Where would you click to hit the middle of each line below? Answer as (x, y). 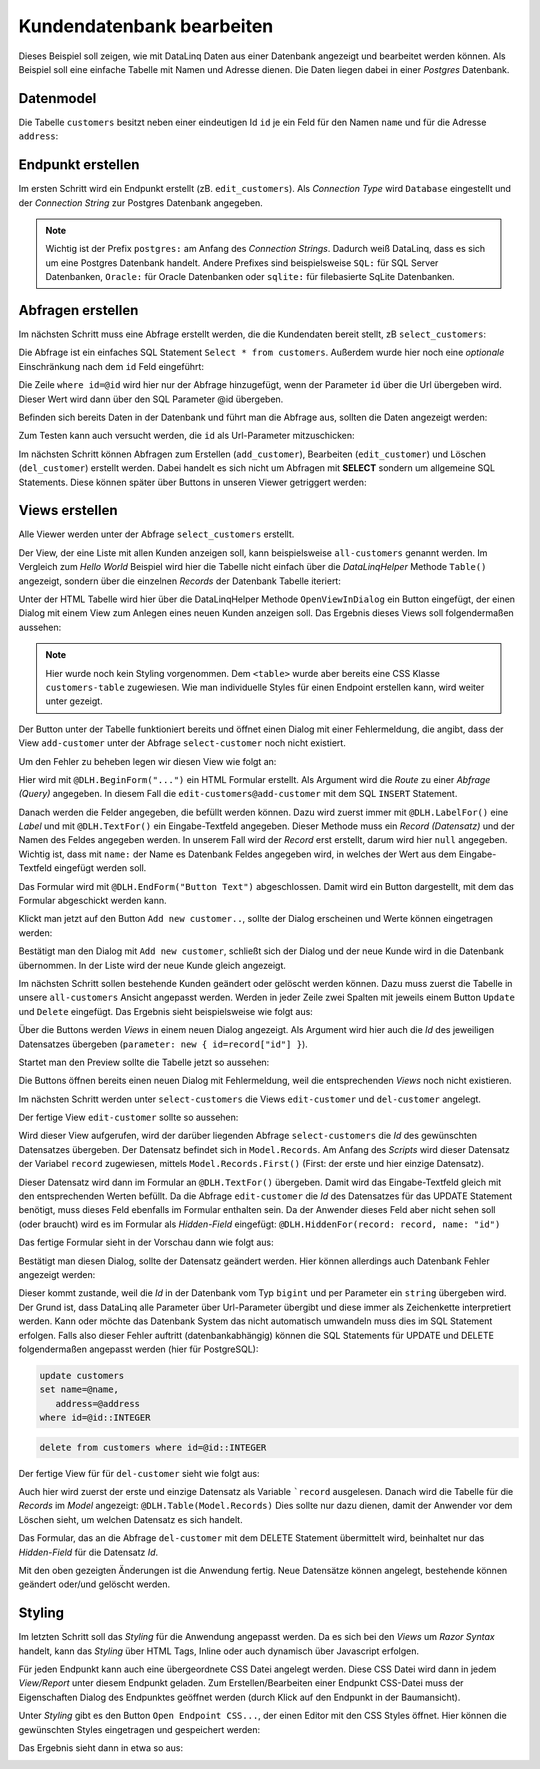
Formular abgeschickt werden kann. (92, 901)
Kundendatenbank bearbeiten (146, 26)
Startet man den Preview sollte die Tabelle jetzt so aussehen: (144, 1062)
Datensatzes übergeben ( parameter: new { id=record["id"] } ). (163, 1044)
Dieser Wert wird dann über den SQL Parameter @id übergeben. (151, 399)
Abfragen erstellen (78, 310)
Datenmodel (57, 98)
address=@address (97, 1403)
